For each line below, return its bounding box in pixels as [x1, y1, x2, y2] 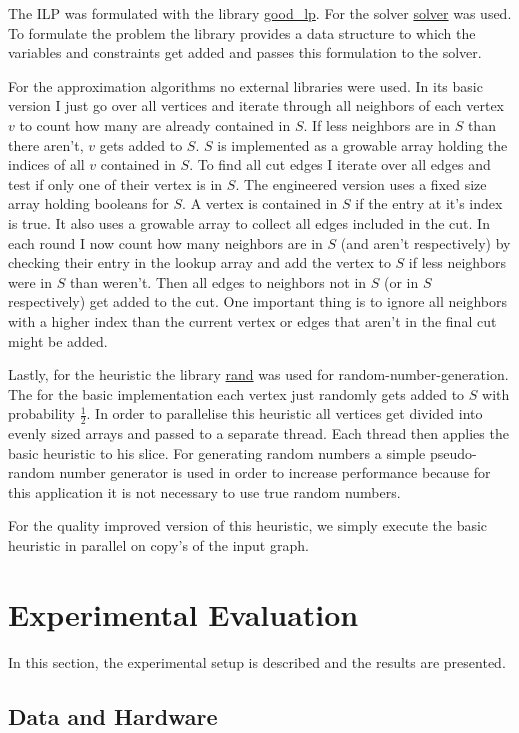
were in [8, 271, 52, 292]
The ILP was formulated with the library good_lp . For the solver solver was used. [8, 3, 512, 23]
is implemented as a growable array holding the [217, 134, 508, 155]
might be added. [8, 330, 108, 351]
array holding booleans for [8, 193, 169, 214]
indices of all [8, 154, 85, 175]
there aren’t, [8, 134, 84, 155]
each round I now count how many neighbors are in [8, 232, 323, 253]
